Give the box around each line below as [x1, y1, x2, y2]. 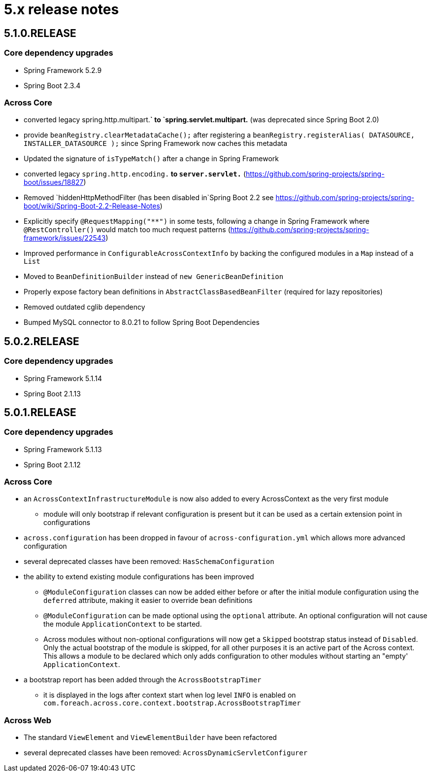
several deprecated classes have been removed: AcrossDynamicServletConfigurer [24, 748, 308, 757]
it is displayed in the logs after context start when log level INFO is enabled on [43, 691, 296, 700]
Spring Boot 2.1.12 [24, 460, 81, 469]
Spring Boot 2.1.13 [24, 389, 81, 398]
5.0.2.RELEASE [4, 335, 79, 348]
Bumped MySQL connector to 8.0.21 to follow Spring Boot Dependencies [24, 318, 260, 327]
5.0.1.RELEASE [4, 406, 76, 419]
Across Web [4, 715, 52, 725]
